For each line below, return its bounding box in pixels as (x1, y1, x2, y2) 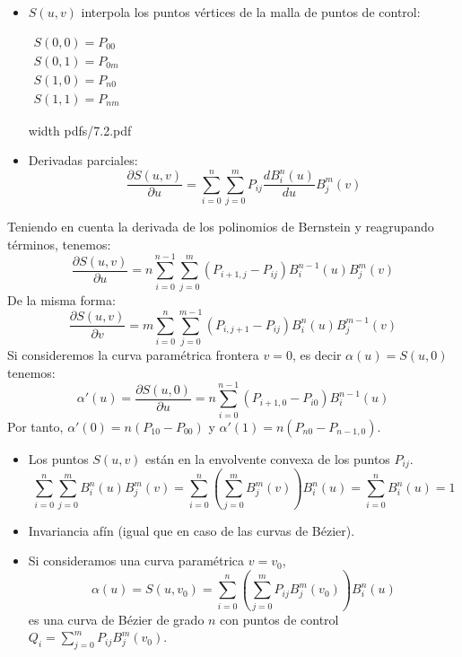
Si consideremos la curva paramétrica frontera (7, 346, 259, 364)
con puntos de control (220, 609, 339, 628)
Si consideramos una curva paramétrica (28, 551, 245, 570)
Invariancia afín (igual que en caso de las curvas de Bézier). (28, 521, 355, 539)
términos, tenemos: (7, 234, 111, 253)
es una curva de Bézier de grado (28, 609, 205, 628)
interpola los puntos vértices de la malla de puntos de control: (81, 3, 421, 21)
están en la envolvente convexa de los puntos (145, 449, 390, 468)
